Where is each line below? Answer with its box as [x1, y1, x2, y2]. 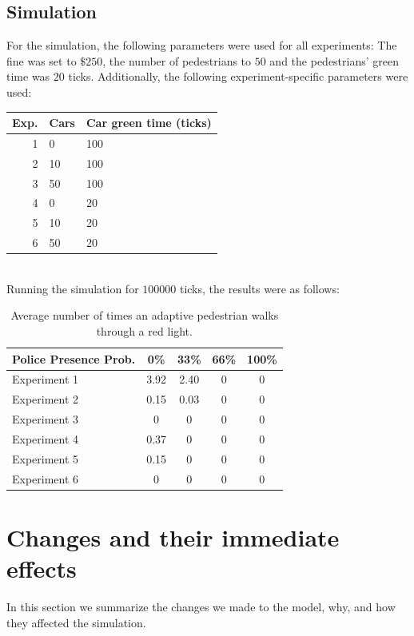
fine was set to [6, 52, 77, 69]
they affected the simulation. [6, 614, 146, 630]
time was [6, 68, 50, 85]
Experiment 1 [12, 371, 79, 388]
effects [6, 552, 77, 585]
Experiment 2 [12, 391, 79, 407]
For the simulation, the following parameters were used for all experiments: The [6, 37, 397, 54]
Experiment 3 [12, 411, 79, 427]
